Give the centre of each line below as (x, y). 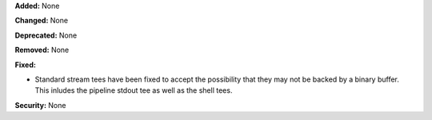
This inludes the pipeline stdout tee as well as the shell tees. (134, 90)
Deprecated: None (46, 35)
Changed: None (41, 21)
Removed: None (42, 50)
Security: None (40, 105)
